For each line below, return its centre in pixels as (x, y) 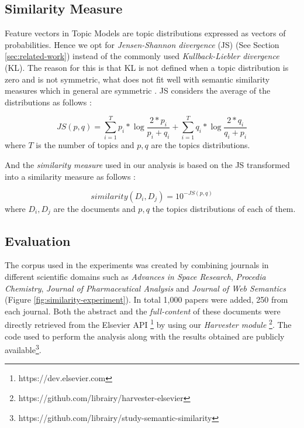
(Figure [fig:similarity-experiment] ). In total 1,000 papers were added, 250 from (146, 299)
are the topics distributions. (201, 145)
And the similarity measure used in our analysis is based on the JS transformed (147, 165)
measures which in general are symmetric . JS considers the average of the (138, 90)
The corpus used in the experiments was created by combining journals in (137, 265)
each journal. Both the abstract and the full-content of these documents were (143, 311)
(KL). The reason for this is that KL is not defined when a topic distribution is (147, 67)
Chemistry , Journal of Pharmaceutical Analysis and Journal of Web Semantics (145, 288)
